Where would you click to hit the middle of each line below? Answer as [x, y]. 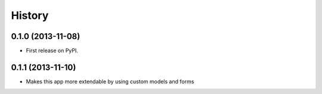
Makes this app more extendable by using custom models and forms [110, 81]
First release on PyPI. [52, 51]
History [30, 15]
